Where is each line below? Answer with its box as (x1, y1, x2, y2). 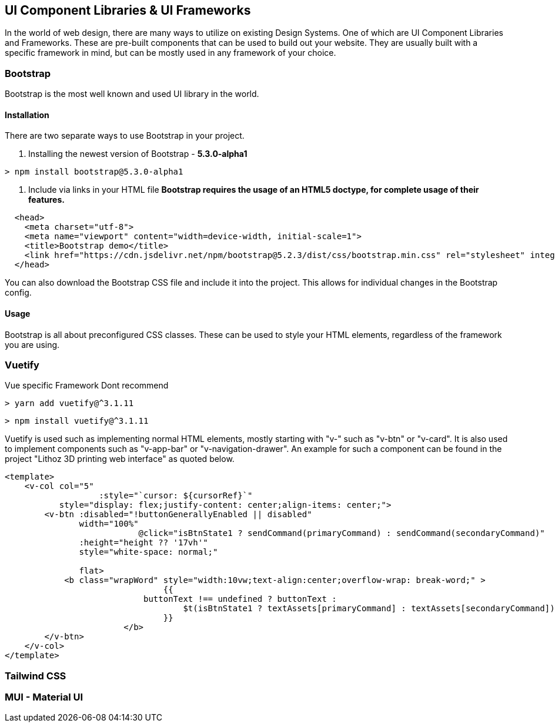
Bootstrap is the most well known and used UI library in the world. (5, 89, 259, 99)
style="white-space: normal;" (79, 547, 218, 557)
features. (28, 195, 65, 205)
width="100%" (79, 519, 139, 529)
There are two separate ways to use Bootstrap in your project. (5, 130, 245, 141)
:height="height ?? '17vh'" (79, 538, 208, 548)
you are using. (5, 339, 60, 350)
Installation (5, 109, 49, 120)
